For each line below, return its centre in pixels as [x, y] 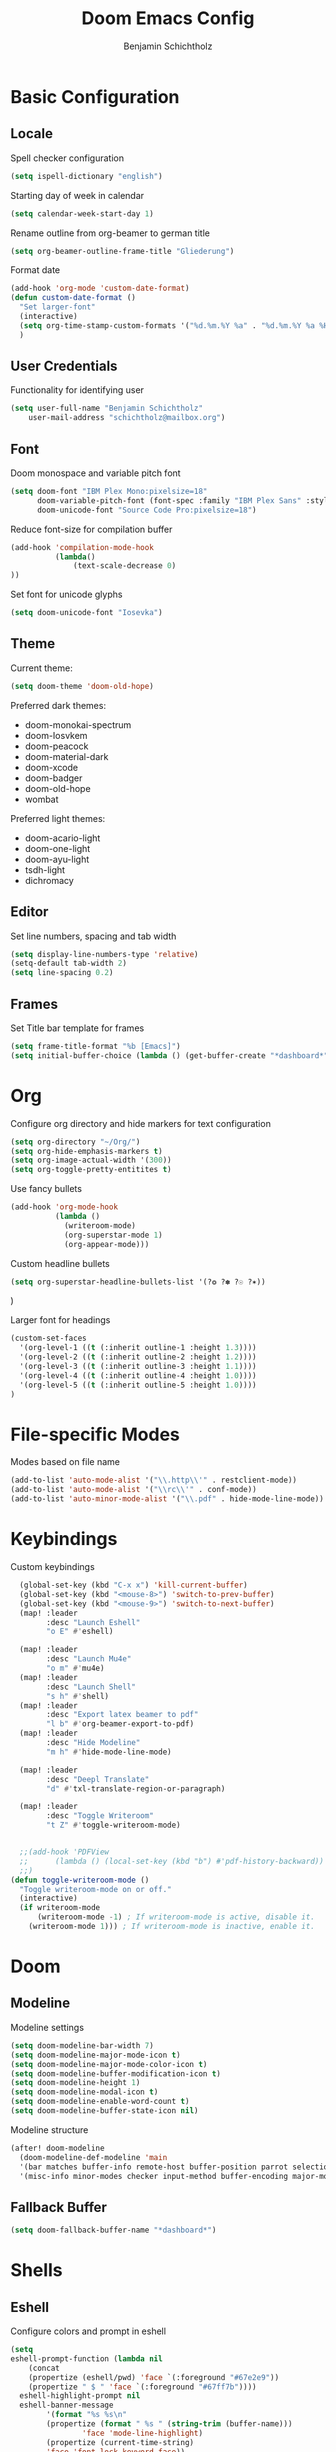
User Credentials [64, 366]
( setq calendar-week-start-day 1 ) [82, 213]
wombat [41, 799]
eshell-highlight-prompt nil [80, 2396]
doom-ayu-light [57, 859]
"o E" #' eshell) [80, 1632]
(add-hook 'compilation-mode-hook [82, 547]
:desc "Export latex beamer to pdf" [122, 1715]
